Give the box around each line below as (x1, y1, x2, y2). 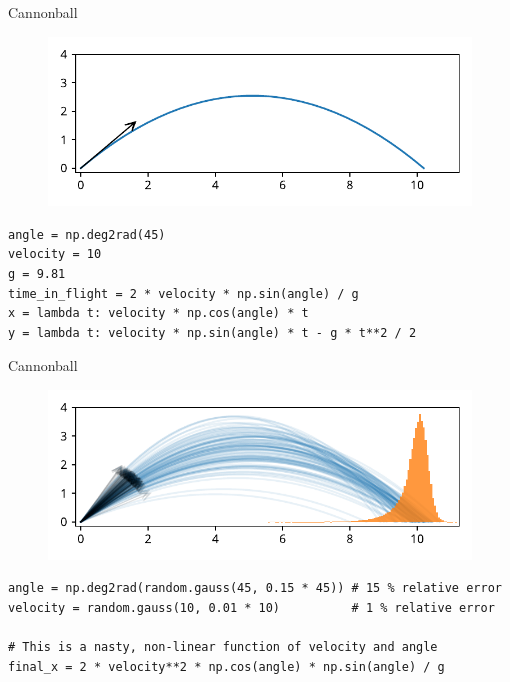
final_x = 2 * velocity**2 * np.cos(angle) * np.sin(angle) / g (8, 659, 445, 674)
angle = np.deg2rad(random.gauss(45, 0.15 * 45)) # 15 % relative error (8, 581, 502, 596)
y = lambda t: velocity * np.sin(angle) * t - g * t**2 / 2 (8, 325, 417, 340)
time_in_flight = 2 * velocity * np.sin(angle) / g (8, 286, 359, 301)
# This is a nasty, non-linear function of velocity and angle (8, 639, 438, 654)
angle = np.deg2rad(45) (8, 227, 166, 242)
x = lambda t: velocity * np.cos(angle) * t (8, 306, 309, 321)
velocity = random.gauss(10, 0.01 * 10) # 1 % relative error (8, 600, 495, 615)
